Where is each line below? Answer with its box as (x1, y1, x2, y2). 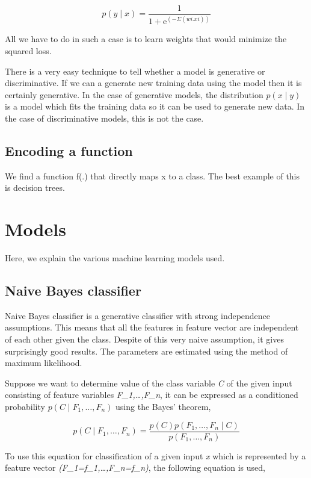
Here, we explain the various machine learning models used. (5, 252, 225, 264)
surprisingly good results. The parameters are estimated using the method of (5, 344, 288, 357)
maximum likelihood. (5, 356, 82, 369)
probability (5, 400, 45, 413)
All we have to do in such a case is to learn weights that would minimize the (5, 33, 287, 45)
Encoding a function (5, 141, 133, 160)
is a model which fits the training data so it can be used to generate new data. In (5, 100, 305, 113)
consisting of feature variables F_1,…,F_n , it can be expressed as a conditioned (5, 388, 298, 401)
